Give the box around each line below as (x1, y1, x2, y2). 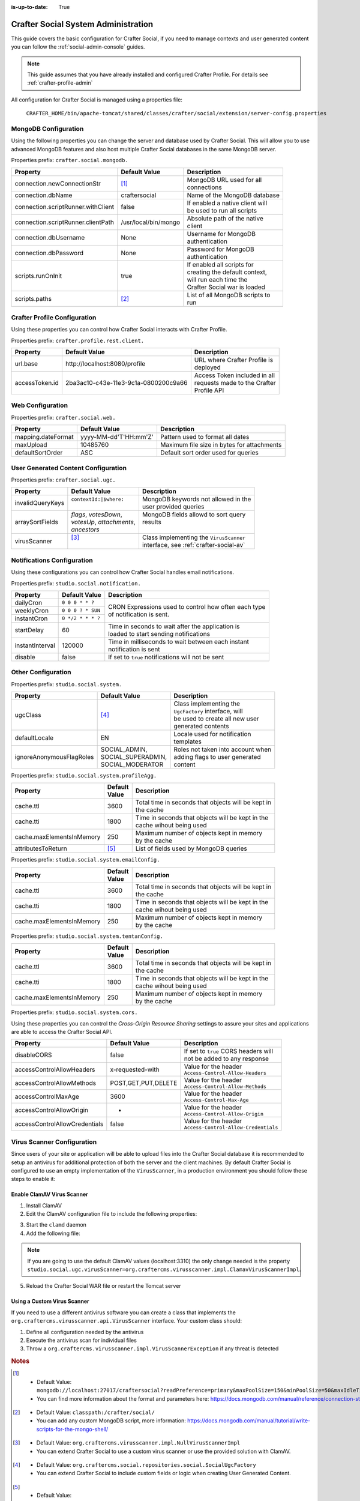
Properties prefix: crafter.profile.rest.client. (11, 337, 145, 344)
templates (173, 737, 202, 746)
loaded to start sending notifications (108, 629, 210, 638)
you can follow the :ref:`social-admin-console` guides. (11, 43, 145, 50)
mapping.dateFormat (14, 433, 74, 441)
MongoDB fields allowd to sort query (142, 510, 246, 519)
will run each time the (187, 275, 248, 283)
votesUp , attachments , (71, 518, 136, 527)
